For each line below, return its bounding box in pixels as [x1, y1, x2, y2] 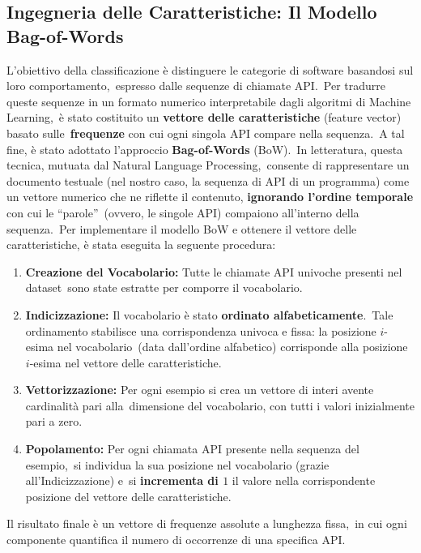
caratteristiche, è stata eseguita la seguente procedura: [6, 236, 276, 253]
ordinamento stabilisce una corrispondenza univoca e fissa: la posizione [25, 322, 376, 339]
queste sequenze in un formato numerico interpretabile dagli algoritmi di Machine [6, 92, 411, 109]
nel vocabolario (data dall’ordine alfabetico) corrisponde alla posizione [57, 338, 408, 355]
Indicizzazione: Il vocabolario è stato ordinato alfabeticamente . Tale [25, 306, 393, 323]
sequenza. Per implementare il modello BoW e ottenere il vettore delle [6, 220, 357, 237]
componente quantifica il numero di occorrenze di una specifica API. [6, 531, 346, 548]
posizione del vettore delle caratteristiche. [25, 487, 232, 504]
